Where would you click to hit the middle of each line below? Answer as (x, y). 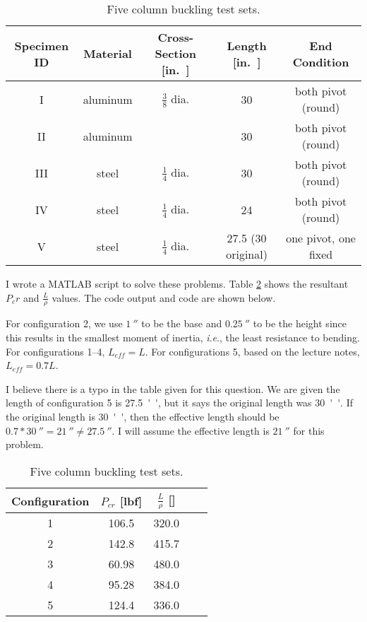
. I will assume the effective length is (191, 430)
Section (176, 53)
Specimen (42, 45)
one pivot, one (321, 238)
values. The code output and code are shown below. (164, 297)
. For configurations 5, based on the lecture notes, (252, 351)
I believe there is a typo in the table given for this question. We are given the (173, 388)
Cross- (176, 37)
